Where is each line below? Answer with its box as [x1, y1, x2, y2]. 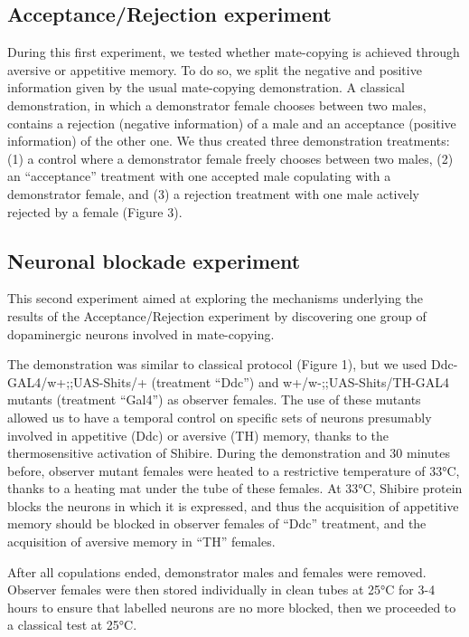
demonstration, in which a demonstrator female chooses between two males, [7, 95, 427, 114]
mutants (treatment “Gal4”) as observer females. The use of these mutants [7, 390, 421, 409]
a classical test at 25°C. [7, 615, 137, 634]
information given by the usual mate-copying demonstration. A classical [7, 78, 405, 97]
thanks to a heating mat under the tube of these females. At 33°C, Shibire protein [7, 479, 463, 498]
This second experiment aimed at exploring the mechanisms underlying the [7, 289, 424, 308]
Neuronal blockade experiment [7, 246, 301, 274]
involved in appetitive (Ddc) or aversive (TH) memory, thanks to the [7, 425, 389, 444]
